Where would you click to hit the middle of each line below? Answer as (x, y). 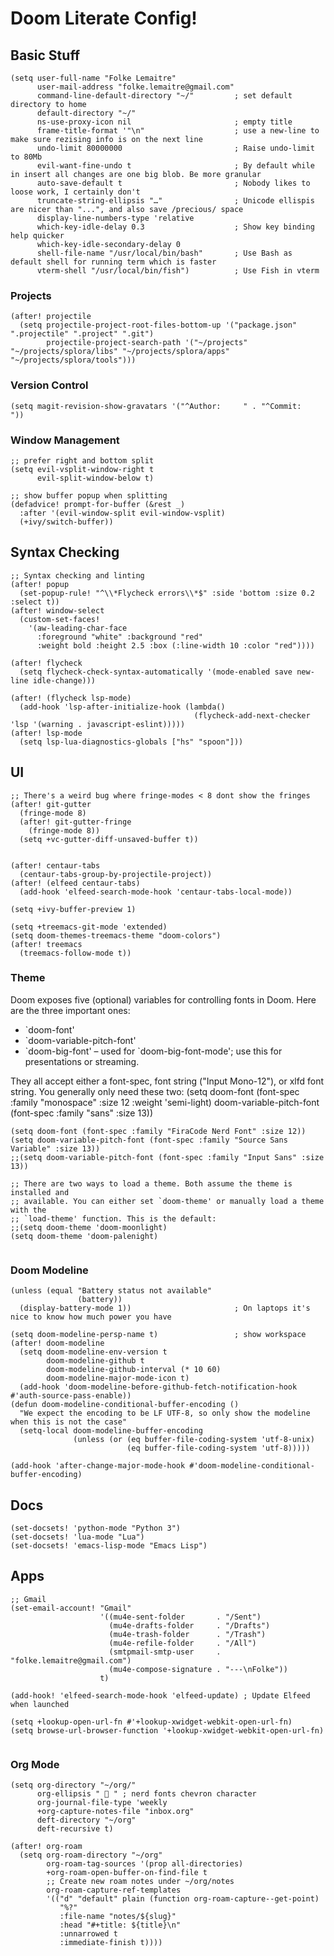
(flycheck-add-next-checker (252, 715)
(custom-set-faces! (60, 619)
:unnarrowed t (88, 1934)
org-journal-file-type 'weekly (102, 1803)
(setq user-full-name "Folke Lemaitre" (93, 78)
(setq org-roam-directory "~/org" (91, 1855)
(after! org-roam (46, 1847)
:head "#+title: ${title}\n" (120, 1925)
